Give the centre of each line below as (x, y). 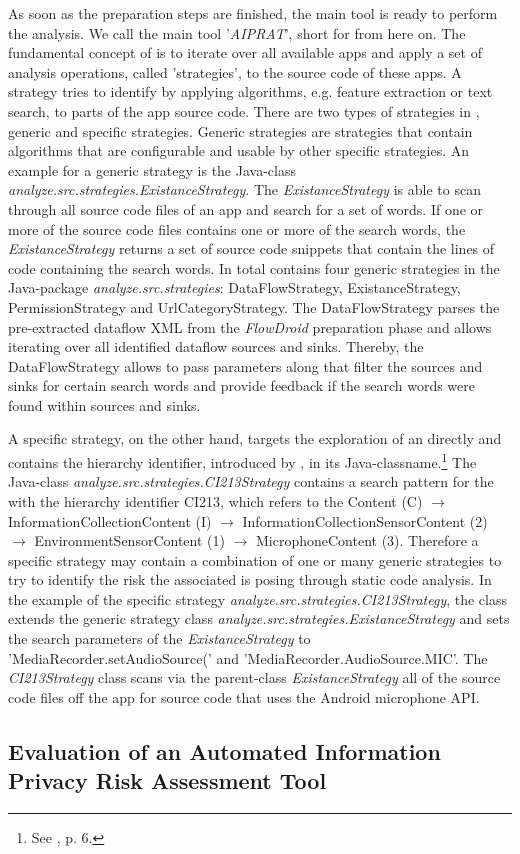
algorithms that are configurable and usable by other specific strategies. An (239, 150)
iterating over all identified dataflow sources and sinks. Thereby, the (216, 346)
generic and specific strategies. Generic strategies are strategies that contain (240, 130)
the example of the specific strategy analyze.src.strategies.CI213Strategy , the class (258, 598)
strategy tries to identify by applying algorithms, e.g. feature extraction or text (250, 91)
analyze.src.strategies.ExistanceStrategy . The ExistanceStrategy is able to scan (244, 189)
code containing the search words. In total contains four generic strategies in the (254, 267)
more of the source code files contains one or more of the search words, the (237, 228)
